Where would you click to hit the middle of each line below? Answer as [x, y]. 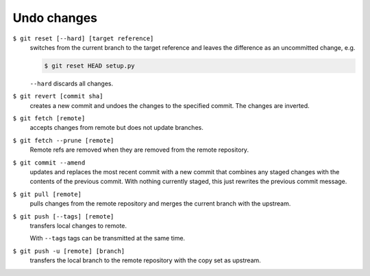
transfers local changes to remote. [78, 225]
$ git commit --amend [49, 163]
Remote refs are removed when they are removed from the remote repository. [139, 150]
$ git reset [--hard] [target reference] [83, 38]
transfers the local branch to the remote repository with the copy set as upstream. [146, 260]
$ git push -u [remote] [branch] [69, 251]
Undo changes [55, 18]
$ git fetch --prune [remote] [63, 140]
